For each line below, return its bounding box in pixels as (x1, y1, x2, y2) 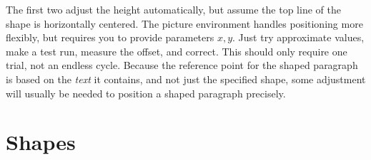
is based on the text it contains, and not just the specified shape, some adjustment (6, 71, 366, 86)
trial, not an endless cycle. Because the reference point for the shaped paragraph (6, 58, 358, 73)
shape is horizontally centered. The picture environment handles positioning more (6, 16, 363, 31)
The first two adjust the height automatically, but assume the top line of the (6, 2, 341, 16)
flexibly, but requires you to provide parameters (6, 30, 214, 45)
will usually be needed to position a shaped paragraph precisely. (6, 85, 286, 100)
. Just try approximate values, (232, 30, 365, 45)
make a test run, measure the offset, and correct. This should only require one (6, 43, 347, 58)
